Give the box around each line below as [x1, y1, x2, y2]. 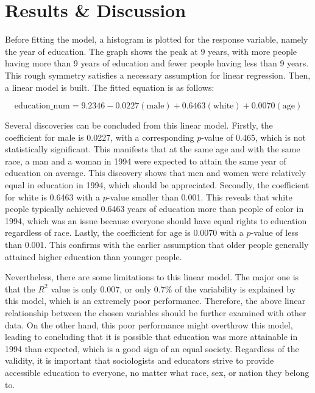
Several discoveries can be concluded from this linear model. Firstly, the [5, 119, 273, 132]
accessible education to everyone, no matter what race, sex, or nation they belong [5, 366, 310, 378]
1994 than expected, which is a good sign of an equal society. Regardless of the [5, 342, 299, 355]
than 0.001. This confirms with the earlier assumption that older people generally [5, 238, 309, 251]
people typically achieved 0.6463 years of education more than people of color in [5, 202, 304, 215]
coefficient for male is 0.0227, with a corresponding [5, 130, 194, 143]
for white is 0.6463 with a [5, 190, 101, 203]
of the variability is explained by [174, 282, 296, 295]
